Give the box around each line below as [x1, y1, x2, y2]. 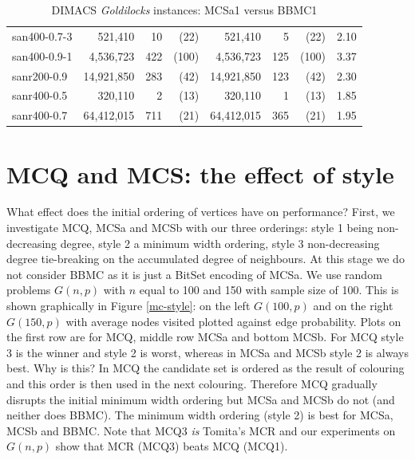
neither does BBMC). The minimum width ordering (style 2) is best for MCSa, [6, 407, 393, 423]
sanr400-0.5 [12, 87, 68, 104]
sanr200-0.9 [12, 67, 68, 84]
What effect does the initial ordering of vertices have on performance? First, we [6, 203, 395, 220]
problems [6, 281, 51, 298]
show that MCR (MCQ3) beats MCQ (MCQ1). [55, 438, 288, 454]
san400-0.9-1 [12, 47, 73, 64]
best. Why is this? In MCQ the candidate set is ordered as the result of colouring [6, 360, 405, 376]
